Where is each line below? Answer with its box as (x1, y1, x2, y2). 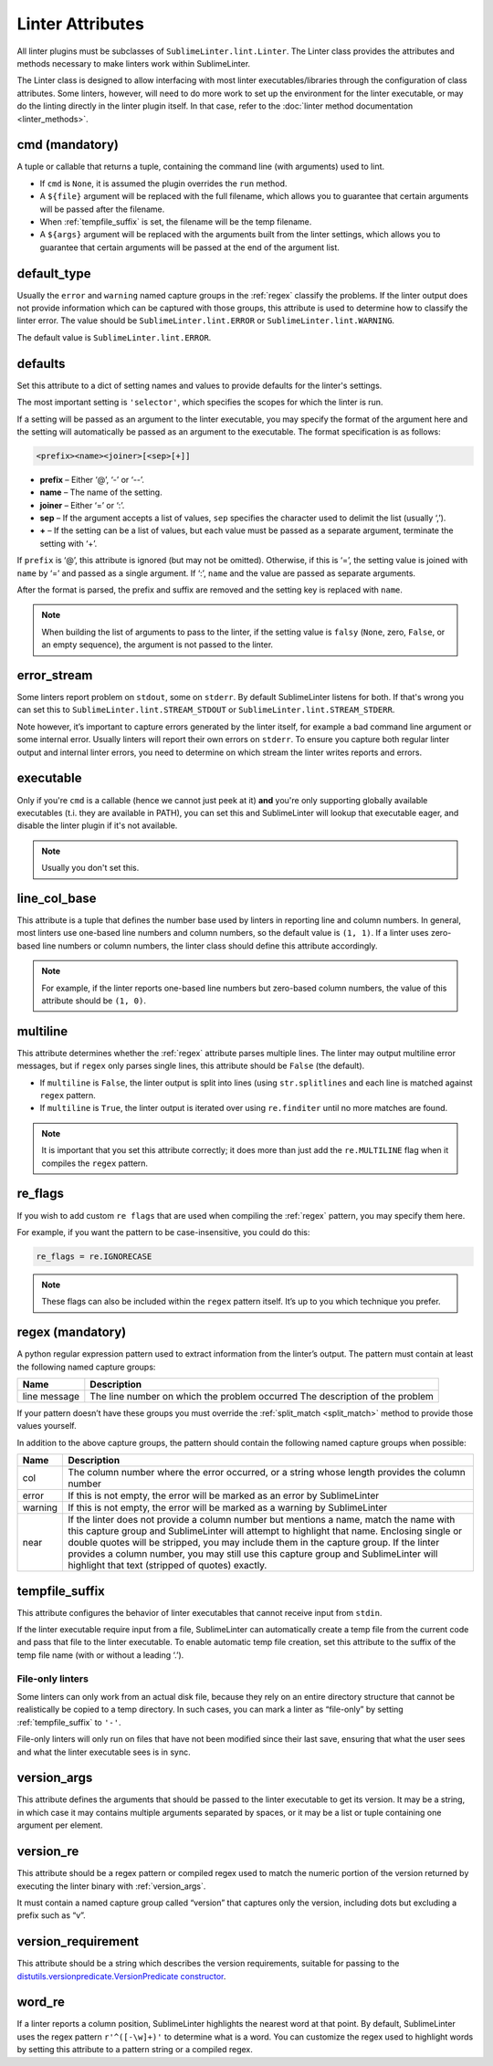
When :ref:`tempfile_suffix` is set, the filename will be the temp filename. (39, 215, 312, 227)
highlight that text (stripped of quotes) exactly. (68, 1559, 267, 1572)
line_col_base (16, 890, 97, 906)
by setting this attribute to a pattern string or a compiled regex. (16, 2044, 253, 2055)
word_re (16, 1995, 66, 2010)
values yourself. (16, 1421, 77, 1432)
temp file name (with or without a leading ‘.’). (16, 1649, 184, 1661)
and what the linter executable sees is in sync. (16, 1746, 191, 1757)
